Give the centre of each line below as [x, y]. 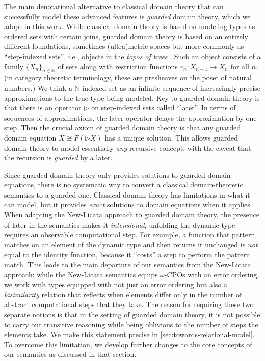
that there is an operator [43, 108]
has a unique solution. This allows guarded [171, 137]
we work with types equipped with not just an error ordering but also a [116, 284]
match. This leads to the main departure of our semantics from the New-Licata [128, 265]
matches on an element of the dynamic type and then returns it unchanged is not [131, 244]
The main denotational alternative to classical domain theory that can [114, 6]
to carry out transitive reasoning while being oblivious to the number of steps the [131, 324]
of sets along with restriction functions [118, 66]
